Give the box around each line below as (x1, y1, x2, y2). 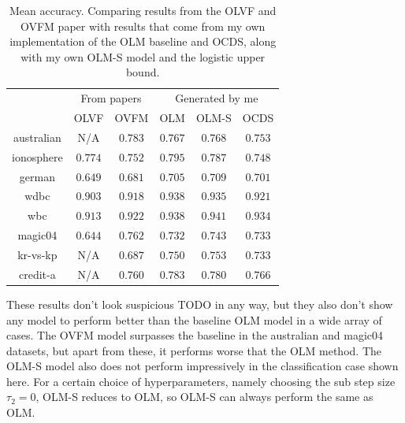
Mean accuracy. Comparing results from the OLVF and (9, 2, 277, 18)
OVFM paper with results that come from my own (20, 17, 266, 34)
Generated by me (175, 90, 258, 106)
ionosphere (12, 148, 63, 165)
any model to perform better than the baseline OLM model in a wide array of (6, 311, 382, 328)
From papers (80, 90, 142, 106)
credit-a (18, 265, 56, 282)
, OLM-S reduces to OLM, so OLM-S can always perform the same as (35, 388, 373, 405)
